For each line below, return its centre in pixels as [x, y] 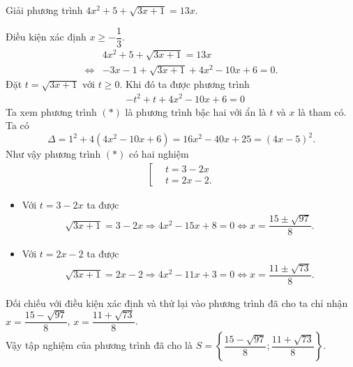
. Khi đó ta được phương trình [185, 84]
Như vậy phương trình [53, 154]
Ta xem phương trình [51, 111]
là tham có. [322, 111]
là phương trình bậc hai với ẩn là [196, 111]
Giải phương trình [44, 10]
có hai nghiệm [159, 154]
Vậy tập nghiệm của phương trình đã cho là [99, 345]
